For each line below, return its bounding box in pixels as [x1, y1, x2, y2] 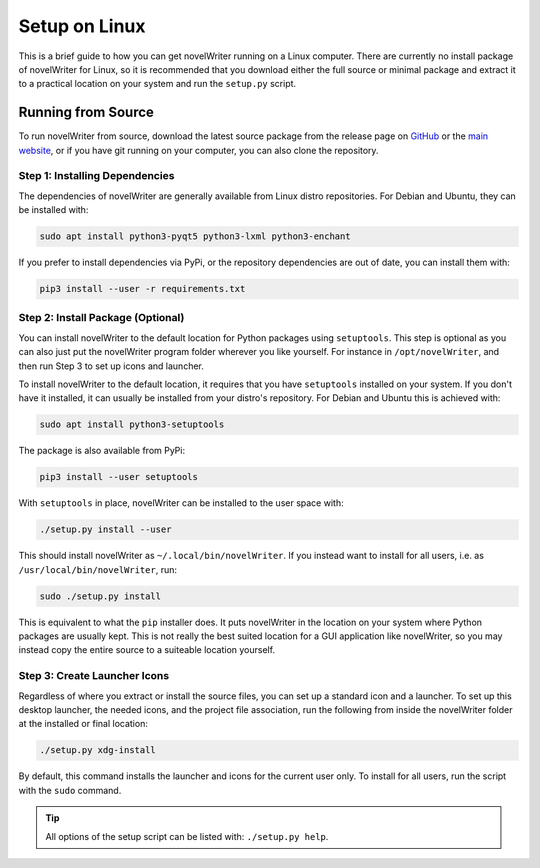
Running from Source [18, 104, 155, 121]
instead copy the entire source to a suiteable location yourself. [18, 644, 275, 656]
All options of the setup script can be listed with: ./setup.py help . [45, 830, 329, 842]
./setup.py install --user [39, 524, 172, 535]
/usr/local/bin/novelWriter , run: [18, 563, 177, 575]
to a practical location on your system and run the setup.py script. [18, 78, 297, 90]
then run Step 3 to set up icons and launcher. [18, 360, 204, 372]
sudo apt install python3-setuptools [39, 419, 225, 430]
